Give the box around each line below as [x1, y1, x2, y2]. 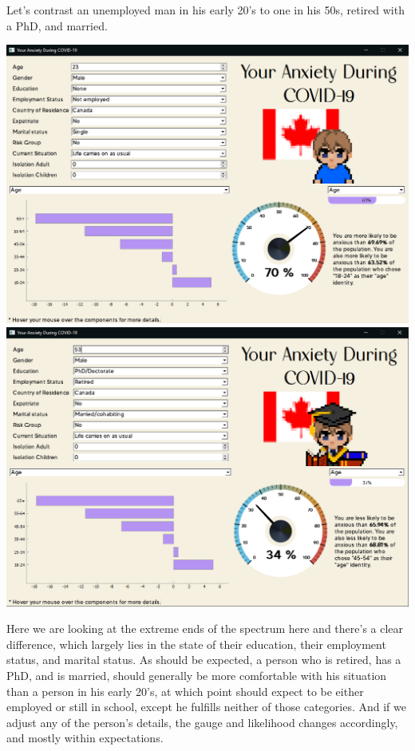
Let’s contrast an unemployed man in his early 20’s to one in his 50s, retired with [6, 2, 405, 18]
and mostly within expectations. [6, 729, 164, 746]
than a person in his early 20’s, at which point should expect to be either [6, 682, 364, 699]
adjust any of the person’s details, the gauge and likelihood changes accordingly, [6, 713, 398, 730]
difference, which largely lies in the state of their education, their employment [6, 635, 386, 652]
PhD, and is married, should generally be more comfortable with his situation [6, 667, 387, 684]
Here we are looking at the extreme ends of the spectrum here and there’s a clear [6, 620, 404, 637]
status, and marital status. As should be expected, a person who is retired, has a [6, 651, 401, 668]
